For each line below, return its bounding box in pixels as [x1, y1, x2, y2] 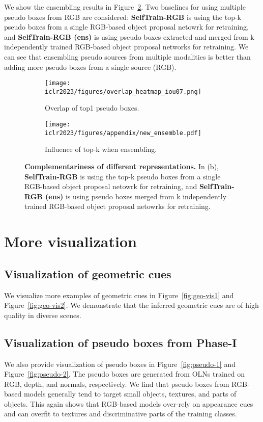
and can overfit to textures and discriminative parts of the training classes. [4, 408, 237, 419]
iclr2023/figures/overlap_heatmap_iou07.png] [45, 88, 201, 95]
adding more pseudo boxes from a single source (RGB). [4, 61, 177, 72]
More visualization [4, 231, 137, 252]
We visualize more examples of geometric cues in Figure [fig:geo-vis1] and [4, 289, 234, 300]
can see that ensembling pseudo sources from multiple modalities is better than [4, 51, 251, 62]
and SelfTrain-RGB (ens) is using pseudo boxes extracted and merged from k [4, 31, 254, 42]
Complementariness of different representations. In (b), [24, 161, 219, 171]
